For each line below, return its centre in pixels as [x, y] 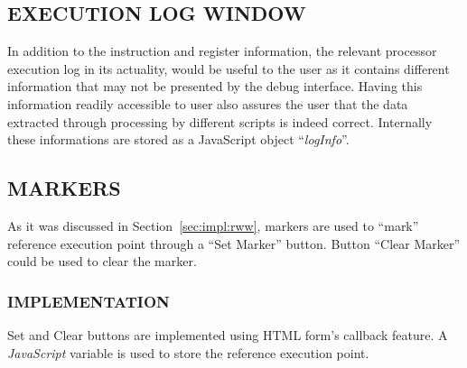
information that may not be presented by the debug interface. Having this [215, 86]
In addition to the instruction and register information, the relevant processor [222, 51]
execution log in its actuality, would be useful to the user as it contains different [229, 68]
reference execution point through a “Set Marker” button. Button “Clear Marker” [234, 243]
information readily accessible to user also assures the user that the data [208, 103]
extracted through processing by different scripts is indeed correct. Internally [220, 121]
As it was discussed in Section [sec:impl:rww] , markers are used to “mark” [213, 225]
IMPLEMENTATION [89, 301]
